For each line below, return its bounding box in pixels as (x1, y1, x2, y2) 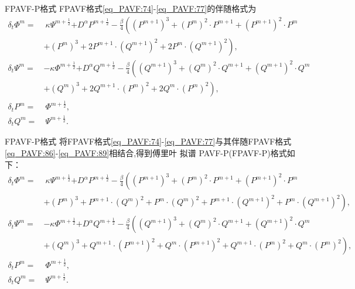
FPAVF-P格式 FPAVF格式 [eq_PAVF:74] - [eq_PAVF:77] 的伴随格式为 (5, 2, 257, 14)
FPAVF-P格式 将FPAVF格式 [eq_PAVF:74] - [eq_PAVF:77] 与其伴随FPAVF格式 (5, 135, 292, 147)
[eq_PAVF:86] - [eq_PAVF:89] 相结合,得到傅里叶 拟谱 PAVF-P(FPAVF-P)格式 (5, 147, 287, 159)
